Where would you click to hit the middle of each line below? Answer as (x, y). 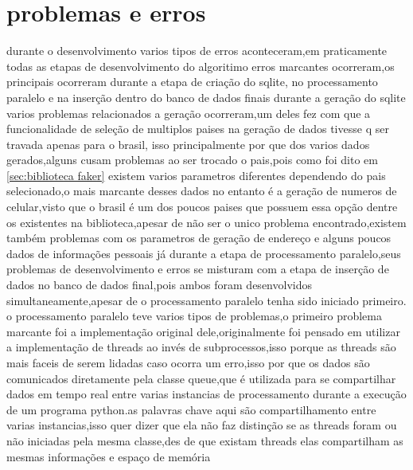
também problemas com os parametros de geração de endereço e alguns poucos (199, 238)
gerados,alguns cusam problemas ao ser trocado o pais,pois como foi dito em (192, 160)
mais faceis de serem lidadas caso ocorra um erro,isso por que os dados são (188, 362)
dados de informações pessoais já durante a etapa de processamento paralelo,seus (204, 253)
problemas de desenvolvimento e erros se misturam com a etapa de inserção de (198, 269)
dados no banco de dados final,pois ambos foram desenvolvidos (159, 285)
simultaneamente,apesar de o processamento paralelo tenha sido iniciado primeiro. (206, 300)
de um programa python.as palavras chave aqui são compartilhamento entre (191, 409)
